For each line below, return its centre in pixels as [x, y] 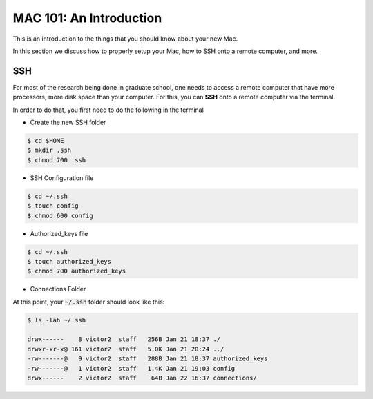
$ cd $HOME [46, 140]
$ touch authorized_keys [69, 261]
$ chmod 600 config [60, 215]
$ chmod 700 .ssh [57, 160]
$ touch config [53, 206]
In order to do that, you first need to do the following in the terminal [108, 110]
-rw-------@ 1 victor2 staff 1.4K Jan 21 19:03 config [131, 368]
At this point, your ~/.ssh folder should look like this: [89, 302]
